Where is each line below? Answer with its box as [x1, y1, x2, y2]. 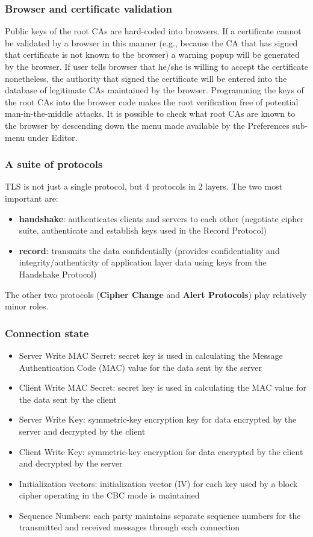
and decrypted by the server [19, 457, 123, 470]
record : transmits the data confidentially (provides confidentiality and [19, 244, 280, 256]
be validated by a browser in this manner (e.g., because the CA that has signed [5, 36, 298, 49]
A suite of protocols [5, 157, 103, 172]
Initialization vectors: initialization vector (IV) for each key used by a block [19, 477, 298, 489]
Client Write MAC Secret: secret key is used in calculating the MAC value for [19, 381, 306, 394]
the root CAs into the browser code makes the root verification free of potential [5, 95, 299, 108]
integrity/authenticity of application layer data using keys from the [19, 256, 267, 268]
